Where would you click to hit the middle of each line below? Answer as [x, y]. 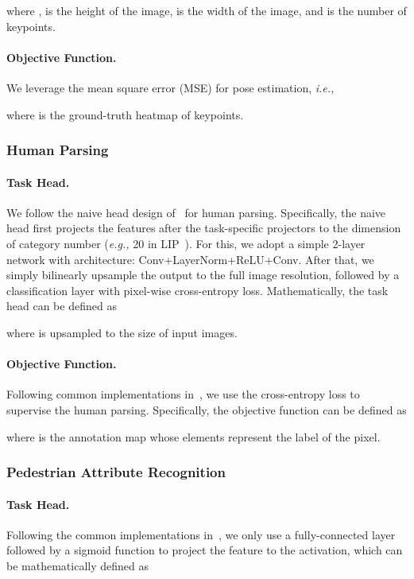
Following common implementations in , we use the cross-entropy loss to [183, 394]
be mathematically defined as [77, 565]
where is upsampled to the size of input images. [122, 332]
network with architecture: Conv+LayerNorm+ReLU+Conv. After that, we [190, 259]
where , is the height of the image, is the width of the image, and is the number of [207, 10]
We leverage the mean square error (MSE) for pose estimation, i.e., [170, 87]
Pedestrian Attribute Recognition [116, 472]
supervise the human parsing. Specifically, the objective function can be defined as [207, 409]
